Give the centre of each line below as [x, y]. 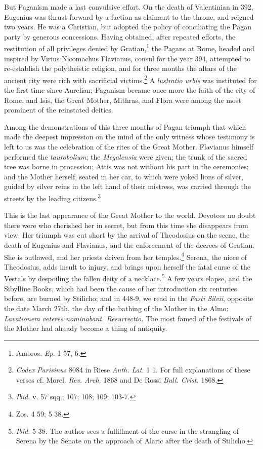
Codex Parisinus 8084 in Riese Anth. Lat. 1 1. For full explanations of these [133, 370]
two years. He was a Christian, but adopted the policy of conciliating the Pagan [128, 27]
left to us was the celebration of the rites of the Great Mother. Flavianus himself [129, 147]
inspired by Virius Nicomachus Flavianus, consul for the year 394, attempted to [127, 58]
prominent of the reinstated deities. [59, 110]
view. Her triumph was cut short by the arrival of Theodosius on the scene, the [127, 235]
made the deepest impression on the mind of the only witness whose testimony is [129, 137]
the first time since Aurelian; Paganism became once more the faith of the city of [130, 90]
